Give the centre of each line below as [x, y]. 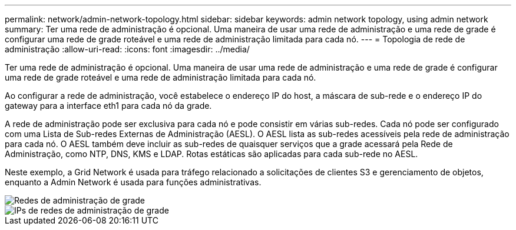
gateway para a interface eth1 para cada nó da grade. [108, 106]
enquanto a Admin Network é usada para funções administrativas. [133, 182]
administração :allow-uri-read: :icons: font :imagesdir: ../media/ [127, 49]
